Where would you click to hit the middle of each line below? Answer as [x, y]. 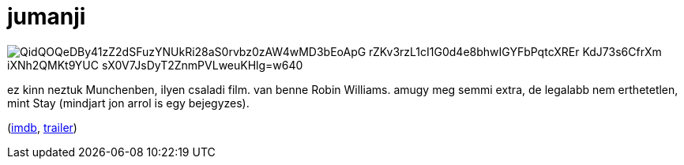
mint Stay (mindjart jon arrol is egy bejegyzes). [128, 103]
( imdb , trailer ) [42, 127]
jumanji [47, 17]
